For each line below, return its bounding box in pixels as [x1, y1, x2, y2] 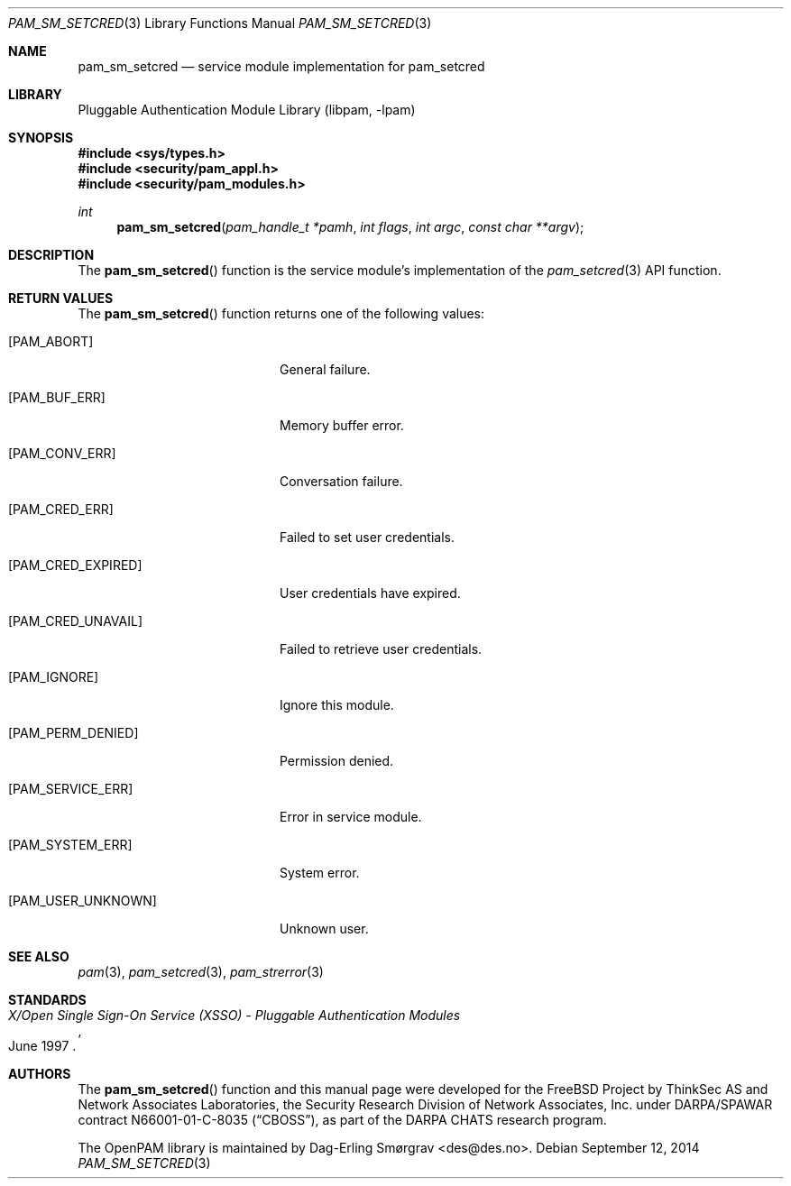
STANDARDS [8, 992, 87, 1007]
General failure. [280, 362, 371, 377]
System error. [280, 865, 360, 880]
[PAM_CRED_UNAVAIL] [8, 613, 143, 629]
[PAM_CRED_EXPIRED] [8, 557, 143, 573]
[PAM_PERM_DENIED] [8, 725, 139, 740]
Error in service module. [280, 809, 422, 824]
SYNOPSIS [8, 130, 74, 145]
